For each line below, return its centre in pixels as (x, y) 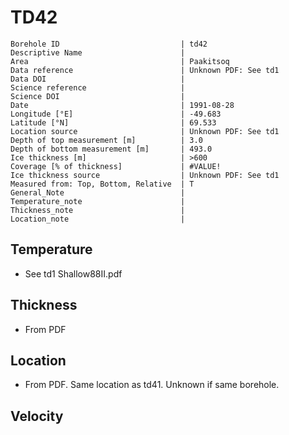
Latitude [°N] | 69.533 (113, 122)
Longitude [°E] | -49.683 (116, 114)
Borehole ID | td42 (109, 44)
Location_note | (98, 219)
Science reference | (98, 87)
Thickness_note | (98, 210)
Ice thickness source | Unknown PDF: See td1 (145, 175)
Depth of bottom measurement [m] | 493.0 (111, 149)
